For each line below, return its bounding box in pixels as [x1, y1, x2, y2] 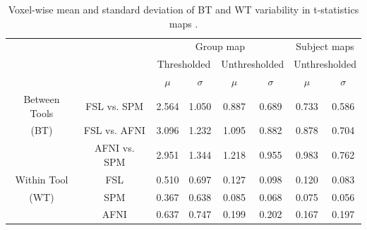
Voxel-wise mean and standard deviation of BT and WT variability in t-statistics [8, 2, 359, 16]
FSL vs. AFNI [83, 123, 145, 138]
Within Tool [15, 171, 68, 186]
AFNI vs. [94, 140, 135, 155]
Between [23, 91, 60, 106]
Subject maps [296, 39, 354, 54]
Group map [195, 39, 245, 54]
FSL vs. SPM [85, 98, 144, 113]
